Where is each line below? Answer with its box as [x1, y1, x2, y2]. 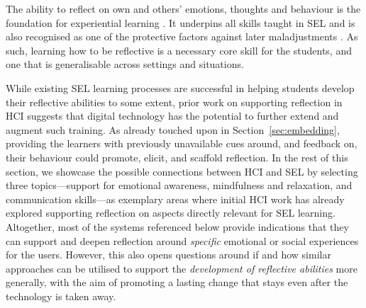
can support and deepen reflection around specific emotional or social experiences [6, 233, 359, 248]
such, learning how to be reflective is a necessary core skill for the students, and [6, 42, 352, 57]
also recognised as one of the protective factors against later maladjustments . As [6, 29, 358, 44]
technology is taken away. [6, 288, 116, 303]
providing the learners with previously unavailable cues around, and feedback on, [6, 136, 357, 151]
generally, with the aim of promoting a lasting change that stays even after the [6, 275, 348, 290]
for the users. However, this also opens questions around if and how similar [6, 247, 331, 262]
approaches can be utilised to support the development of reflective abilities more [6, 261, 357, 275]
